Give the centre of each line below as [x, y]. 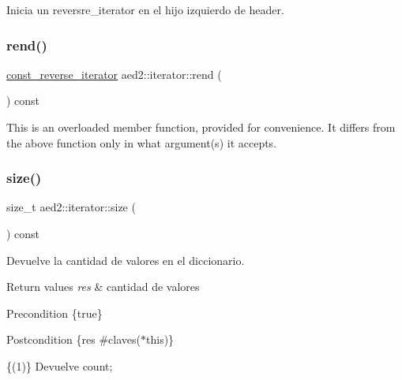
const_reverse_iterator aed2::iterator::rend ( [114, 74]
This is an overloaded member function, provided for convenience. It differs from [201, 127]
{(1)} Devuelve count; [60, 365]
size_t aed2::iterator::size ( [71, 207]
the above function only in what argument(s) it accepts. [142, 142]
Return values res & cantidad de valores [103, 287]
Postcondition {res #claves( [74, 339]
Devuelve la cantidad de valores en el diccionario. [126, 260]
